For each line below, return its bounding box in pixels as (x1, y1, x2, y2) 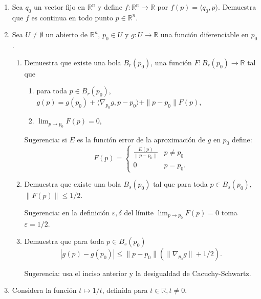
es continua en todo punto (31, 12, 113, 22)
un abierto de (46, 29, 88, 40)
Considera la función (12, 285, 77, 295)
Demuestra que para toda (24, 235, 104, 246)
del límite (124, 207, 154, 217)
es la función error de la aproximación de (77, 134, 205, 144)
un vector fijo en (34, 2, 85, 12)
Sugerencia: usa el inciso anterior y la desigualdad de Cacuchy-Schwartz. (24, 267, 251, 278)
